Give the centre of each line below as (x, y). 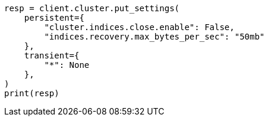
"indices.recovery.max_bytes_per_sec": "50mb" (155, 37)
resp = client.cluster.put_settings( (92, 8)
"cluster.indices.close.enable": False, (139, 27)
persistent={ (54, 18)
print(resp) (32, 93)
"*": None (67, 65)
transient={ (52, 55)
